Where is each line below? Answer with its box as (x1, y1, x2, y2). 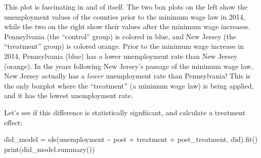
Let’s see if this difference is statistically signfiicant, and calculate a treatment (4, 107, 246, 117)
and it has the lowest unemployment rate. (4, 90, 133, 101)
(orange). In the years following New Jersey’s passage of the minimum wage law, (4, 60, 253, 71)
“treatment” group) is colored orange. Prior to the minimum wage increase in (4, 41, 244, 51)
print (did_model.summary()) (4, 143, 95, 154)
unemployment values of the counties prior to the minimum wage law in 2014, (4, 11, 245, 22)
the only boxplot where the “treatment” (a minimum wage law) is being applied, (4, 80, 254, 91)
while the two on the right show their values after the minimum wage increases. (4, 21, 250, 32)
